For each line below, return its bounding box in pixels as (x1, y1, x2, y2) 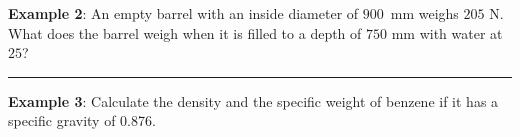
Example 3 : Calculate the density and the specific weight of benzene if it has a (8, 90, 499, 111)
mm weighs (390, 3, 459, 23)
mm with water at (391, 22, 503, 43)
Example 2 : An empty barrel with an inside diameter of (8, 3, 359, 23)
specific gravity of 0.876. (8, 110, 156, 131)
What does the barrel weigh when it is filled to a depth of (8, 22, 362, 43)
